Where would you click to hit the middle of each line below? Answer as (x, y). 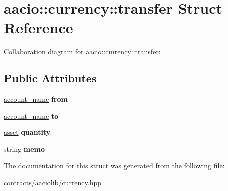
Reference (39, 28)
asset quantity (27, 132)
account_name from (36, 99)
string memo (25, 149)
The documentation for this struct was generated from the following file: (114, 165)
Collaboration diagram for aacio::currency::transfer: (82, 51)
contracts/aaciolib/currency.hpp (53, 182)
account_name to (31, 115)
